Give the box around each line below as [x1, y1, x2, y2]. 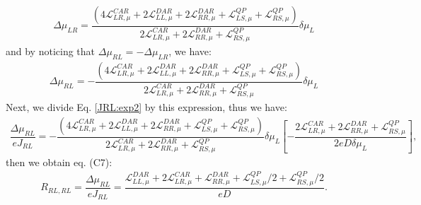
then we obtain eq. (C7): [6, 154, 113, 169]
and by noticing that [6, 44, 96, 59]
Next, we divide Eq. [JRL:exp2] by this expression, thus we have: [6, 100, 287, 115]
